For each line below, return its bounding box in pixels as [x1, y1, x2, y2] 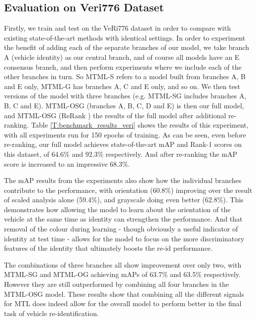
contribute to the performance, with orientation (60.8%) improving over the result [4, 184, 253, 195]
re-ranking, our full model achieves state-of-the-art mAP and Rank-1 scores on [4, 139, 242, 149]
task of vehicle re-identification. [4, 308, 99, 318]
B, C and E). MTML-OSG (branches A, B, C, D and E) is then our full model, [4, 100, 244, 110]
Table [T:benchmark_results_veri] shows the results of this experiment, [31, 120, 249, 130]
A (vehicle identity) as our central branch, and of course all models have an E [4, 51, 240, 62]
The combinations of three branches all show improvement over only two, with [4, 259, 242, 270]
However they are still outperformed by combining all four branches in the [4, 279, 229, 289]
